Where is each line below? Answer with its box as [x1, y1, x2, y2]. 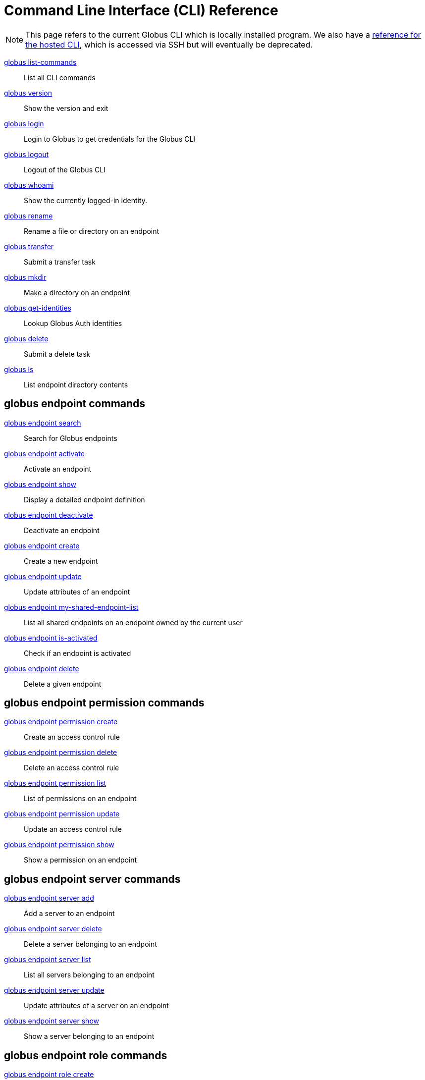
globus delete [4, 334, 49, 343]
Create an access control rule [24, 733, 120, 742]
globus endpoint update [4, 572, 82, 581]
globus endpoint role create [4, 1070, 94, 1079]
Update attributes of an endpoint [24, 587, 130, 596]
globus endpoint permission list [4, 779, 106, 788]
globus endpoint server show [4, 1017, 99, 1026]
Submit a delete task [24, 349, 91, 358]
